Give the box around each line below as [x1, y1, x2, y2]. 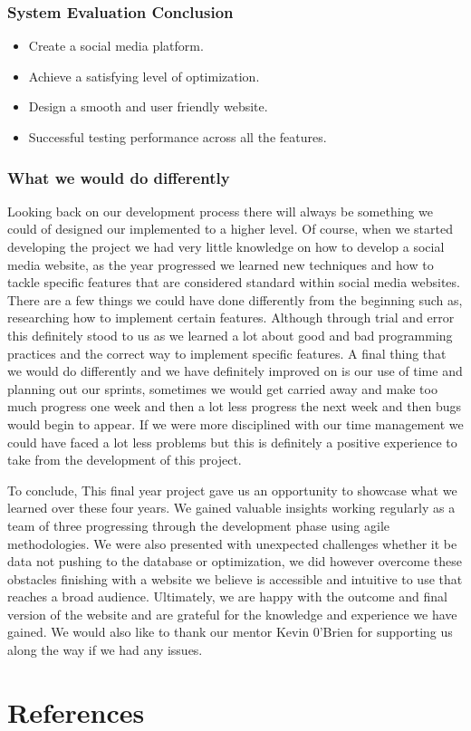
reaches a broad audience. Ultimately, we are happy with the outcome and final [7, 587, 447, 606]
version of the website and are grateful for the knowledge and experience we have [7, 604, 457, 623]
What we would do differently [7, 166, 230, 188]
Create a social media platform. [28, 36, 204, 55]
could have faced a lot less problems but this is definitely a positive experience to [7, 432, 457, 451]
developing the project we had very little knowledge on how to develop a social [7, 237, 445, 255]
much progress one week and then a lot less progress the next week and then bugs [7, 397, 462, 416]
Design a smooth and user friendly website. [28, 97, 268, 116]
